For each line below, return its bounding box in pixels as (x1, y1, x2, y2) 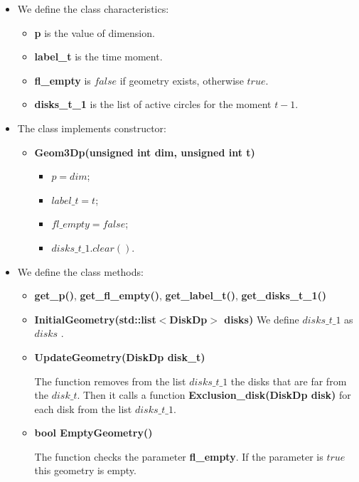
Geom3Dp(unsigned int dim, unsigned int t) (34, 144, 255, 159)
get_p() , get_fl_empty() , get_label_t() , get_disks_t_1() (34, 288, 327, 303)
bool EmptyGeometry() (34, 425, 153, 440)
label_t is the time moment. (34, 49, 163, 64)
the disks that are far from (230, 373, 347, 388)
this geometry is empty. (34, 463, 136, 478)
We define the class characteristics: (17, 1, 169, 16)
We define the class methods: (17, 264, 144, 279)
